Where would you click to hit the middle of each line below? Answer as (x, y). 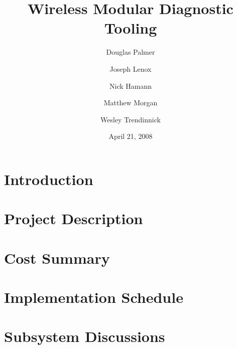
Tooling (131, 28)
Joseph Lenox (131, 68)
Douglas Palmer (131, 52)
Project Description (74, 218)
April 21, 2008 (131, 136)
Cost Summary (57, 257)
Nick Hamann (131, 85)
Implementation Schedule (94, 297)
